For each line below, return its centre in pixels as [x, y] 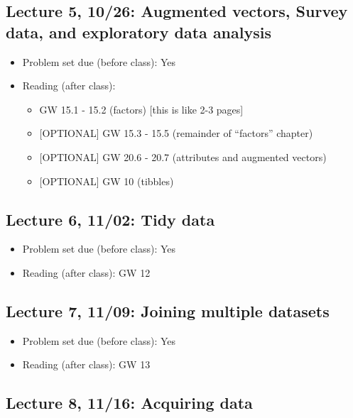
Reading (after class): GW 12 [86, 272]
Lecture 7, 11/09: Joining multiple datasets [168, 310]
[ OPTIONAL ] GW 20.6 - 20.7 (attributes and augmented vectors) [183, 156]
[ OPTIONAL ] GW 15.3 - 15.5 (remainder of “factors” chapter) [176, 133]
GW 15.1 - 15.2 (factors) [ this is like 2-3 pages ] [141, 109]
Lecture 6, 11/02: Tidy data [110, 219]
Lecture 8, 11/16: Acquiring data [129, 403]
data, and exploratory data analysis [139, 32]
